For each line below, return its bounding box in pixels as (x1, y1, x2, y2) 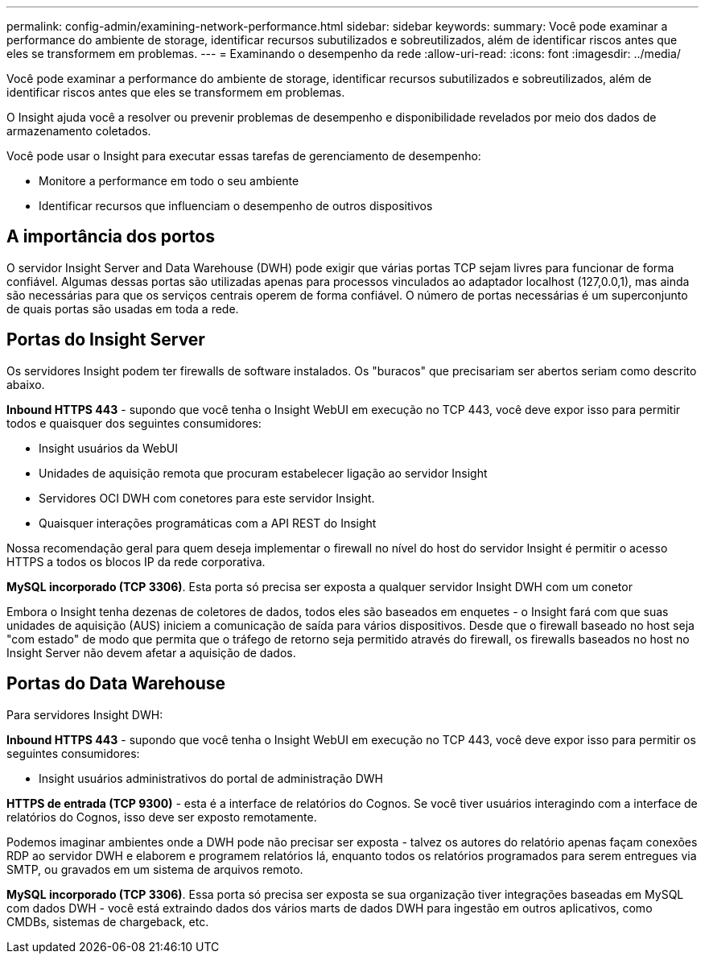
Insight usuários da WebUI (39, 441, 178, 455)
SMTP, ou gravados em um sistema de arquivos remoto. (6, 862, 303, 876)
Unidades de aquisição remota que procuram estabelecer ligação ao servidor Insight (39, 466, 488, 480)
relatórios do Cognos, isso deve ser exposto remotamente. (6, 809, 317, 824)
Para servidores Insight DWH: (6, 707, 163, 722)
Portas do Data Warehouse (6, 673, 226, 694)
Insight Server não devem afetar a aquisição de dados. (6, 645, 296, 660)
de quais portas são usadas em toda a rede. (6, 301, 239, 316)
